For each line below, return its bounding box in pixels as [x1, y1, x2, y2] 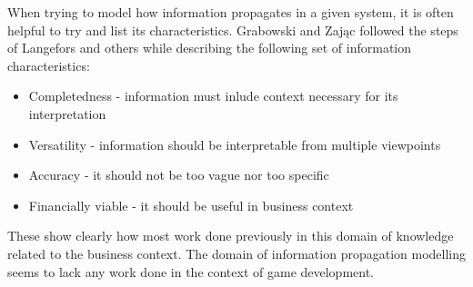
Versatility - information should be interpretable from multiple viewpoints [28, 134, 441, 153]
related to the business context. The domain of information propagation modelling [7, 243, 466, 262]
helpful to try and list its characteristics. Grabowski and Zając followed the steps [7, 20, 458, 39]
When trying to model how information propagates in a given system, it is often [7, 3, 454, 21]
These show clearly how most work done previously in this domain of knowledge [7, 226, 454, 245]
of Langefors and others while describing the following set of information [7, 38, 412, 57]
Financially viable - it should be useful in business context [28, 195, 354, 214]
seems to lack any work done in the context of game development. [7, 262, 375, 281]
